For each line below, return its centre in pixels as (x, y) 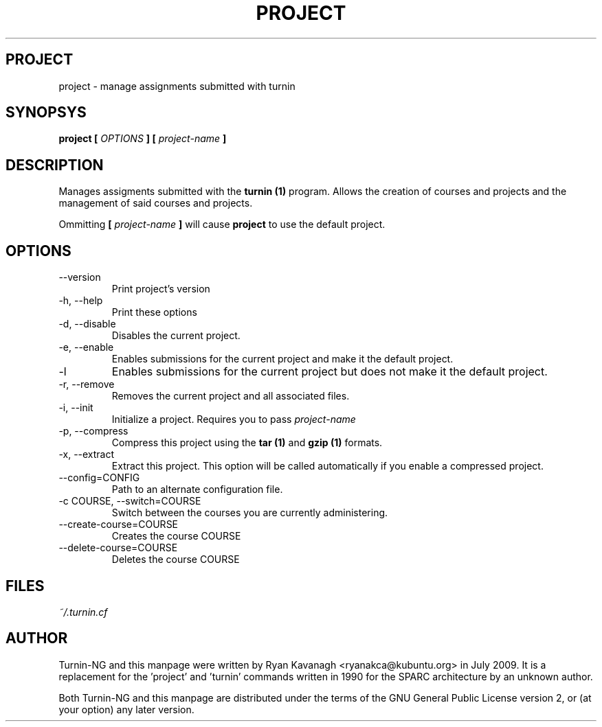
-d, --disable (87, 324)
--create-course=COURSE (119, 524)
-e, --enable (86, 347)
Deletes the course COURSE (176, 559)
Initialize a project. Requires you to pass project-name (234, 419)
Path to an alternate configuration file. (197, 489)
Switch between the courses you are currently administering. (250, 513)
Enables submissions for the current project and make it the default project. (282, 359)
